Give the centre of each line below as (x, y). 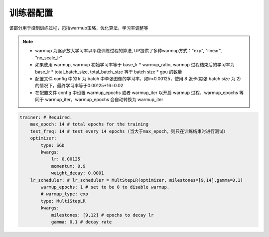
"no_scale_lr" (49, 58)
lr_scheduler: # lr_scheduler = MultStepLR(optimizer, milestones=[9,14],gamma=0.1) (137, 180)
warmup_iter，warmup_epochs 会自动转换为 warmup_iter (104, 100)
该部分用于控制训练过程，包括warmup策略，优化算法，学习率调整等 (79, 28)
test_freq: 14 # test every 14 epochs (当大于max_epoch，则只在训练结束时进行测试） (129, 131)
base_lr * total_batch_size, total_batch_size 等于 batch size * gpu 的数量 (109, 72)
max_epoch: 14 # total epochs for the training (89, 124)
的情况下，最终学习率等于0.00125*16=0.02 (79, 86)
